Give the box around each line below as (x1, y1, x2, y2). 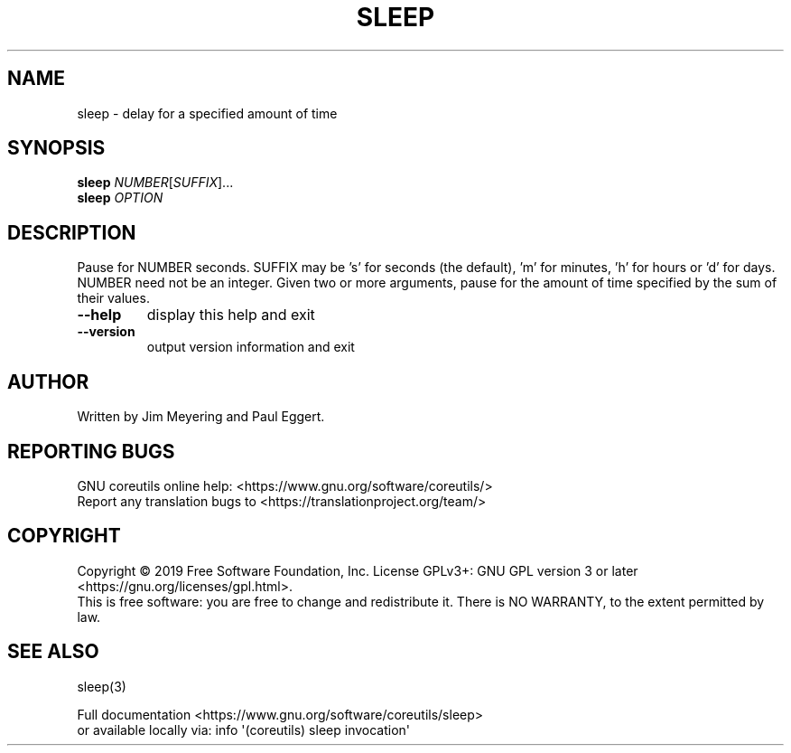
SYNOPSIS (7, 136, 106, 160)
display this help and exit (146, 306, 315, 325)
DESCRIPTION (7, 221, 136, 244)
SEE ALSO (7, 640, 99, 664)
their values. (77, 290, 150, 306)
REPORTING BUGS (7, 439, 175, 463)
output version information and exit (146, 339, 355, 355)
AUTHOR (7, 370, 89, 393)
